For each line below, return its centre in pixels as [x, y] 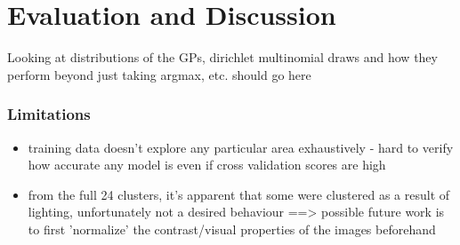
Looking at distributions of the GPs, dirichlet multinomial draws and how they [222, 57]
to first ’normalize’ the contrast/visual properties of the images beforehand [232, 229]
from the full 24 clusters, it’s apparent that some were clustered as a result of [239, 194]
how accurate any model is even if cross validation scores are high [207, 165]
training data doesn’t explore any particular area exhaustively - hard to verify [241, 147]
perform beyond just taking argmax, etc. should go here [159, 74]
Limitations [49, 114]
